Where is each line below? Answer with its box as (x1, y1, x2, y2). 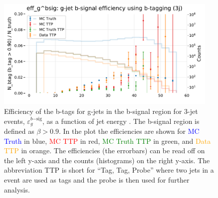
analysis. (4, 184, 30, 195)
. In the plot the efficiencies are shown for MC (58, 126, 200, 136)
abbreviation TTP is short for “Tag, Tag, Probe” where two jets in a (4, 165, 214, 175)
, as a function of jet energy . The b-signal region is (42, 115, 200, 126)
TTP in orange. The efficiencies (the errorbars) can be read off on (4, 145, 205, 156)
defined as (4, 126, 34, 136)
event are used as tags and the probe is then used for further (4, 175, 190, 185)
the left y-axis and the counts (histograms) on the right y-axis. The (4, 155, 210, 165)
